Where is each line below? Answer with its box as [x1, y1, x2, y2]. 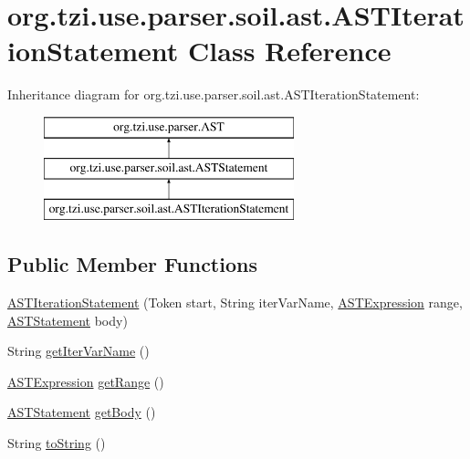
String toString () [7, 433, 106, 453]
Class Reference [188, 32, 392, 69]
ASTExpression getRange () [7, 371, 164, 391]
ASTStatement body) [7, 310, 128, 329]
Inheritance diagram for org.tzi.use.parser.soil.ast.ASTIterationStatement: [7, 85, 420, 104]
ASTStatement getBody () [7, 402, 156, 422]
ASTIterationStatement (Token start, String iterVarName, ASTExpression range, [7, 293, 463, 312]
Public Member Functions [7, 250, 257, 278]
